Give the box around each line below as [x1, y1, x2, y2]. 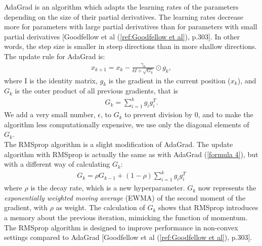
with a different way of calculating [4, 159, 110, 169]
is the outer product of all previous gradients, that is [15, 85, 179, 96]
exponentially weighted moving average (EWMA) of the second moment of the [4, 192, 246, 203]
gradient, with [4, 202, 48, 213]
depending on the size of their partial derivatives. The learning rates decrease [4, 11, 244, 22]
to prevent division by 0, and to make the [124, 109, 253, 120]
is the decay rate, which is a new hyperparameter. [30, 182, 185, 193]
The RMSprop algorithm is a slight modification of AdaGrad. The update [4, 139, 233, 150]
